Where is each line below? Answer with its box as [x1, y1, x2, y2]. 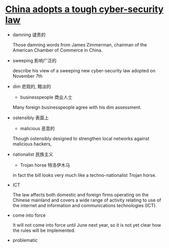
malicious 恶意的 [20, 125, 55, 131]
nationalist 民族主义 [12, 151, 54, 157]
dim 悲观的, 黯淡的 [12, 83, 51, 89]
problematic [12, 237, 38, 243]
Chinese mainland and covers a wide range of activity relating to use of [12, 197, 161, 203]
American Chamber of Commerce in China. [12, 47, 103, 53]
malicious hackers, [12, 140, 52, 147]
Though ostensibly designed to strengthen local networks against [12, 135, 150, 141]
